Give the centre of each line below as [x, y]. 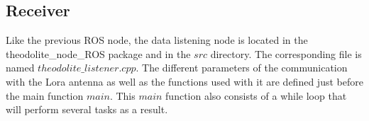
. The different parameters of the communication [242, 68]
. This [122, 95]
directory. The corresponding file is [286, 53]
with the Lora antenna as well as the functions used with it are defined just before [184, 81]
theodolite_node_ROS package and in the [98, 53]
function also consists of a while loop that [256, 95]
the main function [45, 95]
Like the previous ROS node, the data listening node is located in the [157, 40]
